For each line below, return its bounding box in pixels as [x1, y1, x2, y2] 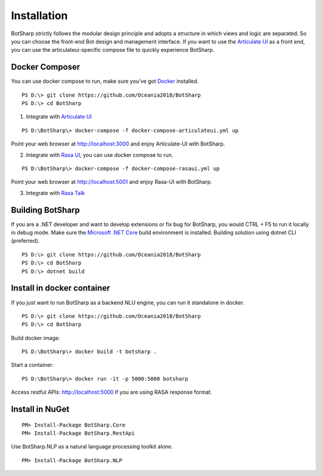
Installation [11, 9, 68, 22]
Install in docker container [11, 283, 110, 293]
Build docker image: [11, 334, 60, 341]
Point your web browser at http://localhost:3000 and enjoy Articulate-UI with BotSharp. [11, 140, 225, 147]
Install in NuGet [11, 404, 70, 415]
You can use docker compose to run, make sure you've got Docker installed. [11, 78, 199, 85]
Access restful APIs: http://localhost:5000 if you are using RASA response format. [11, 388, 212, 396]
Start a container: [11, 361, 54, 369]
